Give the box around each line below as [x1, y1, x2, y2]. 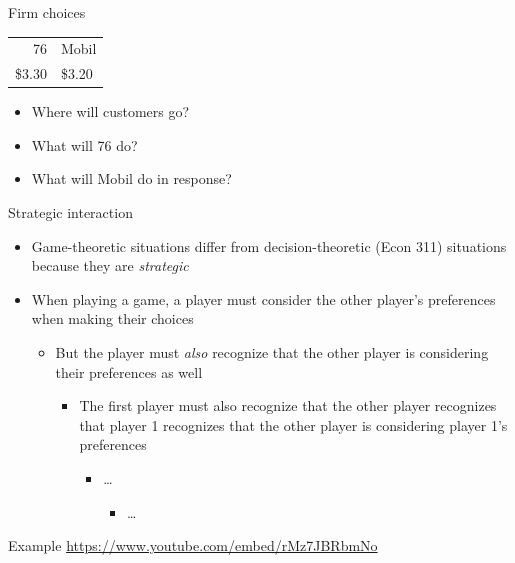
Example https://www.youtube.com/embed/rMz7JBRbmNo [8, 535, 378, 556]
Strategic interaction [8, 202, 133, 223]
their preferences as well [55, 361, 203, 382]
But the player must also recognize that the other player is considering [55, 342, 489, 363]
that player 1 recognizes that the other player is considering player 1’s [79, 414, 508, 435]
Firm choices [8, 2, 86, 22]
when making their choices [31, 308, 194, 329]
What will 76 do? [31, 134, 138, 155]
